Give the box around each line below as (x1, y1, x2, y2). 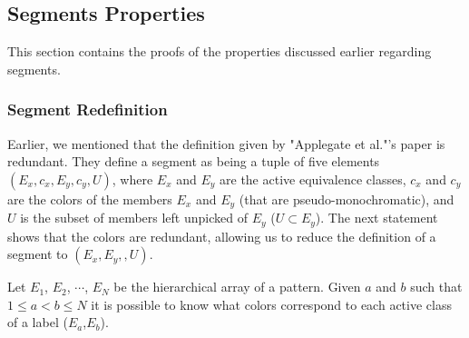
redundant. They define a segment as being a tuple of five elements (7, 152, 380, 171)
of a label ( (7, 313, 68, 332)
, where (112, 169, 153, 188)
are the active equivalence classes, (220, 169, 406, 188)
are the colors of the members (7, 189, 172, 208)
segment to (7, 244, 68, 263)
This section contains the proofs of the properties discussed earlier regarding (7, 42, 432, 61)
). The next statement (315, 208, 438, 227)
